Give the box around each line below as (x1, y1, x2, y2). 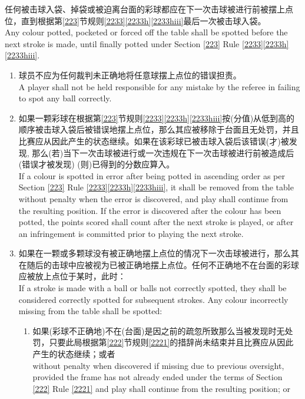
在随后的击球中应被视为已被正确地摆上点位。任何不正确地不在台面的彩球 (18, 258, 299, 271)
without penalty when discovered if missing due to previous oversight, (32, 359, 284, 371)
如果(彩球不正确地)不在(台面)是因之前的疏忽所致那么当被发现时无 (32, 324, 285, 337)
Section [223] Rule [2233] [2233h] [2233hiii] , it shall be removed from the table (18, 181, 294, 193)
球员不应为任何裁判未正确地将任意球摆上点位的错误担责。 (18, 68, 241, 81)
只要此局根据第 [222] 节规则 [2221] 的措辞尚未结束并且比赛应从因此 (49, 336, 294, 348)
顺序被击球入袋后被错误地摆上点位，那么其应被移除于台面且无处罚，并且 (18, 123, 299, 136)
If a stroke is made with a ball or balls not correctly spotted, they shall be (18, 282, 287, 294)
